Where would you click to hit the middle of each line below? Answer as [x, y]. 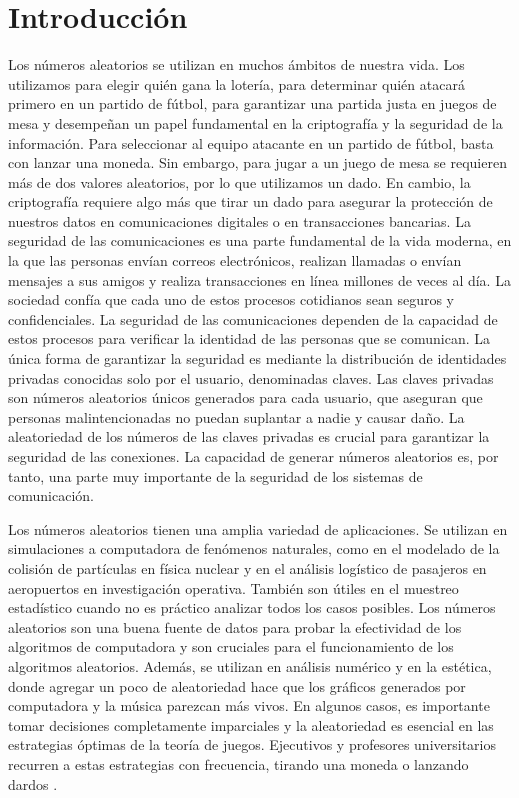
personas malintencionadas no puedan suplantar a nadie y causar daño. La [236, 416]
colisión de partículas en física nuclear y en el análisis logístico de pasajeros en [247, 567]
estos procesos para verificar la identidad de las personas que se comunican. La [249, 338]
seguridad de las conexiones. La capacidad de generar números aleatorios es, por [253, 456]
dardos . [33, 783]
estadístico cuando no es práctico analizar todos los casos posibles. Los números [252, 607]
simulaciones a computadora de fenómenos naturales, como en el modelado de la [254, 548]
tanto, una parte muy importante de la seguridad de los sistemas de [215, 475]
